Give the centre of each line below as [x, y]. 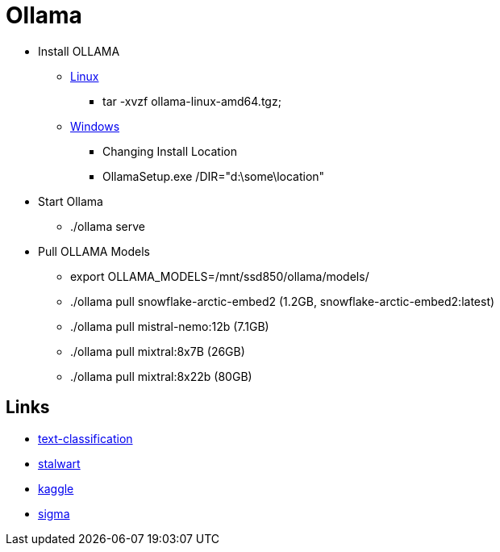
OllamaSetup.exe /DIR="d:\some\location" [214, 176]
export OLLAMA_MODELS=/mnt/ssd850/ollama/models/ [220, 276]
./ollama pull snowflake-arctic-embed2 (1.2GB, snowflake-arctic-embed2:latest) [283, 301]
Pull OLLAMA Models [94, 251]
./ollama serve [108, 226]
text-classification [85, 438]
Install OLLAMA [79, 51]
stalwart [59, 463]
